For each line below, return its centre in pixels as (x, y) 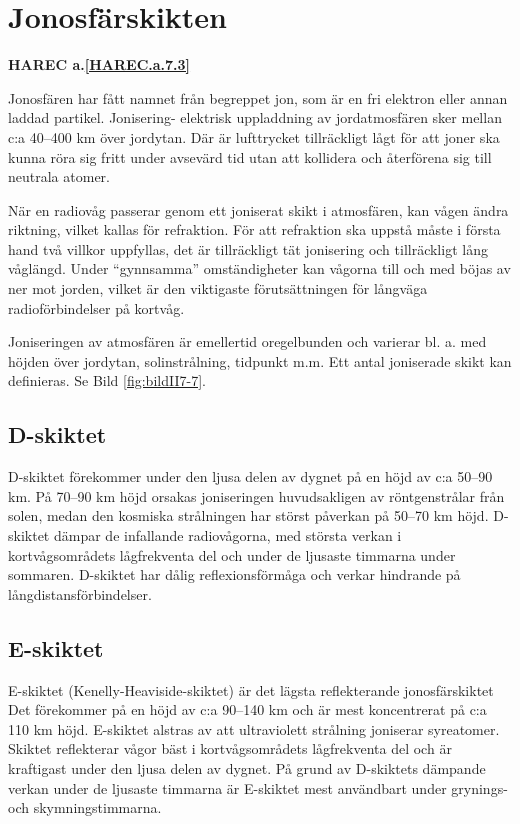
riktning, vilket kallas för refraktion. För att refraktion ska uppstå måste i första (254, 229)
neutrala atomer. (59, 176)
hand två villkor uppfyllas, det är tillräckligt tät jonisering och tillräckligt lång (248, 248)
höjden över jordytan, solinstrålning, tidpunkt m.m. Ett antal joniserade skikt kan (260, 360)
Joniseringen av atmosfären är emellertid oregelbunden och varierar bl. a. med (247, 341)
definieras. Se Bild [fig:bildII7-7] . (107, 380)
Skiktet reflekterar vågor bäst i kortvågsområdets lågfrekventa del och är (230, 748)
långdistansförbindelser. (80, 593)
